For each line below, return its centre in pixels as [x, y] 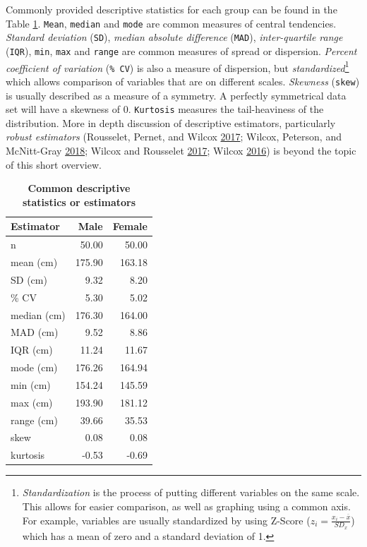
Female [130, 226]
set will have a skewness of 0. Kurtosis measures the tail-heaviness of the [165, 109]
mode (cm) [34, 367]
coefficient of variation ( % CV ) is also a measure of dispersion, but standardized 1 [178, 66]
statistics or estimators [79, 202]
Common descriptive [79, 188]
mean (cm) [34, 262]
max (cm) [32, 402]
